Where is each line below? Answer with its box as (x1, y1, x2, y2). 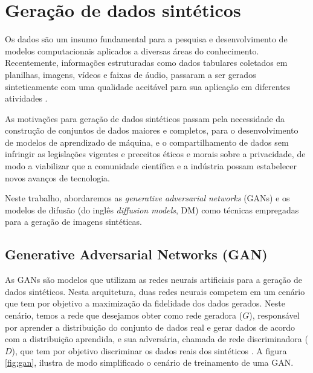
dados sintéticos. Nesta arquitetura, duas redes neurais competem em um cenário (5, 285, 305, 297)
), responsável (249, 309, 300, 322)
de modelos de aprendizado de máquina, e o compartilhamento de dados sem (5, 135, 289, 148)
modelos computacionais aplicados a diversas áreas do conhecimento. (5, 44, 259, 57)
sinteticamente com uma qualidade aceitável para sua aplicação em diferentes (5, 80, 291, 92)
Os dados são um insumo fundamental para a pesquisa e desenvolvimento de (5, 33, 288, 45)
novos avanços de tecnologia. (5, 171, 110, 184)
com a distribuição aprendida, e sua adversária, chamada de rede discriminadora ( (5, 332, 308, 345)
